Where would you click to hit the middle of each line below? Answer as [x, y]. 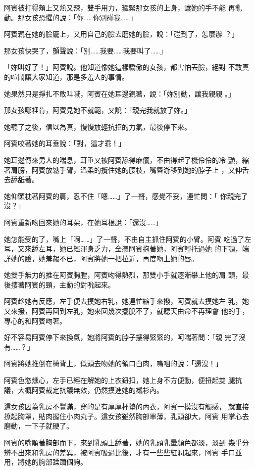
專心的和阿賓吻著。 [35, 320]
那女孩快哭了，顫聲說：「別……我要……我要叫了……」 [86, 50]
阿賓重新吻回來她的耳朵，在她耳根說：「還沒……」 [83, 222]
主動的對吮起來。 [87, 284]
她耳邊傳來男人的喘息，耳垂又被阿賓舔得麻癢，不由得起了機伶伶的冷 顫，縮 [127, 160]
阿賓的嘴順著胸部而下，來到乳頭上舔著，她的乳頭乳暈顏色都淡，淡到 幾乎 [123, 442]
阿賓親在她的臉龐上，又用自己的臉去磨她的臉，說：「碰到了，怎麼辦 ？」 [121, 34]
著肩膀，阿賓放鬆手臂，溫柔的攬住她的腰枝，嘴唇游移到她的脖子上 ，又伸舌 [127, 169]
